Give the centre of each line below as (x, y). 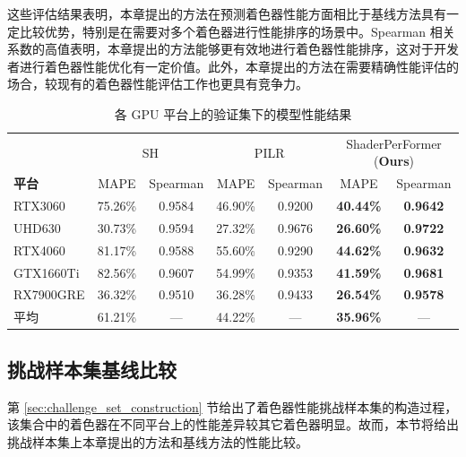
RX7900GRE (49, 294)
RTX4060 (39, 250)
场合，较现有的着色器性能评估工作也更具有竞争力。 (158, 84)
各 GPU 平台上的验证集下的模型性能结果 (233, 113)
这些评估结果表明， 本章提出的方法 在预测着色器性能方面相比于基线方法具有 (227, 13)
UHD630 (37, 227)
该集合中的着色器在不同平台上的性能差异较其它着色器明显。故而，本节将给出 (233, 424)
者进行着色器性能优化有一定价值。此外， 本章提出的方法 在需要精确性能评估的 (233, 66)
